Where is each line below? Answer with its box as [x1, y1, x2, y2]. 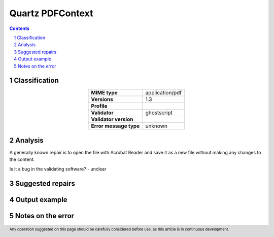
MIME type [91, 89, 118, 96]
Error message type [91, 122, 140, 129]
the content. [9, 156, 35, 162]
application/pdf [145, 89, 182, 96]
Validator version [91, 116, 133, 123]
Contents [9, 25, 30, 31]
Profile [91, 103, 108, 110]
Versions [91, 96, 114, 103]
